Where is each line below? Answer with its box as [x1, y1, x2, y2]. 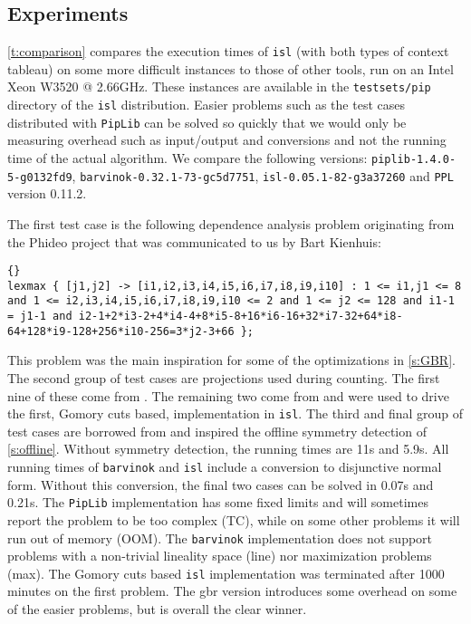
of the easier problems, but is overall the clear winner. [7, 600, 307, 619]
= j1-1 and [7, 310, 72, 323]
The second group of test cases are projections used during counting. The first [7, 368, 440, 387]
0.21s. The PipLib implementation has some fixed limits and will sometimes [7, 493, 428, 512]
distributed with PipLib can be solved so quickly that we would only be [7, 112, 407, 131]
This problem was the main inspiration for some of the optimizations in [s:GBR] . [7, 350, 456, 370]
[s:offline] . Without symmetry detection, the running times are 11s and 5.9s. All [7, 439, 449, 458]
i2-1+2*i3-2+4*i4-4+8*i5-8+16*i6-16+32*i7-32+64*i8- [78, 310, 403, 323]
